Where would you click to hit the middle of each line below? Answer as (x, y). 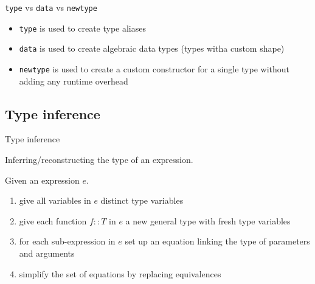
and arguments (47, 253)
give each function (53, 220)
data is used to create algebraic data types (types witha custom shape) (152, 48)
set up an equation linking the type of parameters (217, 241)
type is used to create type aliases (83, 28)
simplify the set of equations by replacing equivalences (120, 273)
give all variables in (55, 200)
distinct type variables (142, 200)
